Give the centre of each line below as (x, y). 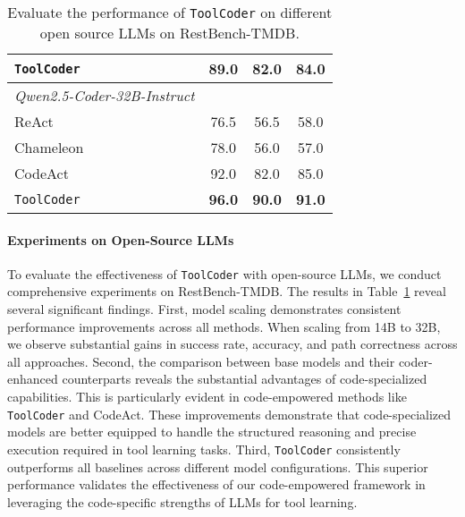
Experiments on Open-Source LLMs (121, 239)
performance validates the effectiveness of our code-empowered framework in (216, 484)
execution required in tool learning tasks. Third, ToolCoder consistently (204, 449)
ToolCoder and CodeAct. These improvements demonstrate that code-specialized (229, 414)
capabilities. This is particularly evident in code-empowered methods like (207, 397)
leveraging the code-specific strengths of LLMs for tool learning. (182, 501)
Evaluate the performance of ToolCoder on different (170, 12)
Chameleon (49, 147)
